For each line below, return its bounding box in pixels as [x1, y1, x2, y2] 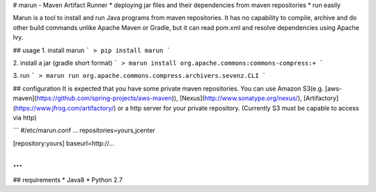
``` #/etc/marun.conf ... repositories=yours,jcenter [13, 126, 156, 135]
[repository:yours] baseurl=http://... [13, 139, 115, 147]
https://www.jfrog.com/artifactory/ [15, 104, 114, 112]
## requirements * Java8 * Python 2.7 [13, 175, 123, 184]
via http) [13, 113, 38, 122]
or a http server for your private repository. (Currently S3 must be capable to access [117, 104, 359, 112]
